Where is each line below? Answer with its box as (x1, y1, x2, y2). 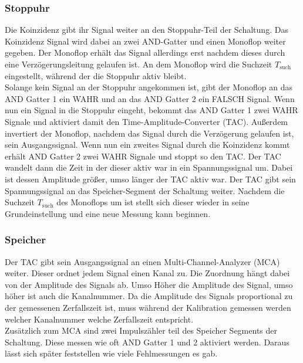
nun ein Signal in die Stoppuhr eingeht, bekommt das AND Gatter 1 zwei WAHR (5, 104, 298, 116)
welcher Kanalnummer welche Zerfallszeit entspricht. (5, 313, 194, 325)
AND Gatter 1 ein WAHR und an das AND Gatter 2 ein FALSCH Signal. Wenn (5, 92, 295, 104)
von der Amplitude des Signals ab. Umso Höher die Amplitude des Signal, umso (5, 278, 293, 290)
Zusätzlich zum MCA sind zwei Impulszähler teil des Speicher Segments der (5, 324, 278, 337)
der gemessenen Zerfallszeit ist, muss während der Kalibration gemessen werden (5, 301, 291, 313)
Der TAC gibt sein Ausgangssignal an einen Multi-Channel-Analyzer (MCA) (5, 255, 280, 267)
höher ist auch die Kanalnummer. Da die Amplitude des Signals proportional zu (5, 290, 293, 302)
